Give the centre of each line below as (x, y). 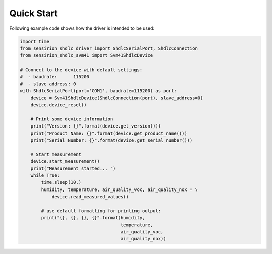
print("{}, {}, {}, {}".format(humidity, (93, 218)
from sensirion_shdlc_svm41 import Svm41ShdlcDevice (86, 56)
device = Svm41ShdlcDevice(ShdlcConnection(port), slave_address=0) (117, 98)
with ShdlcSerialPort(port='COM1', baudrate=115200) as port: (98, 91)
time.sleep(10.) (61, 182)
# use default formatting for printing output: (101, 211)
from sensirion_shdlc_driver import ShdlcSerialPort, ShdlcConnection (109, 48)
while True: (45, 175)
